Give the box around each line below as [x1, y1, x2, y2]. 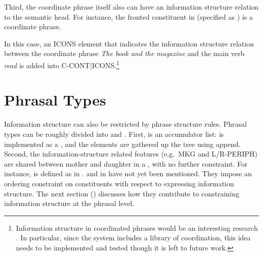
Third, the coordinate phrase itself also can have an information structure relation [4, 2, 259, 12]
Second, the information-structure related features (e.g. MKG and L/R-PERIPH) [4, 148, 257, 159]
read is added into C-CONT [4, 60, 90, 70]
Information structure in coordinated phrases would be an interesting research [16, 222, 258, 233]
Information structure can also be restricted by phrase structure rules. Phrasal [4, 119, 247, 129]
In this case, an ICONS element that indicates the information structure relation [4, 38, 254, 48]
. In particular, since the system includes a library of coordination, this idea [16, 232, 251, 243]
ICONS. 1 [92, 58, 119, 70]
